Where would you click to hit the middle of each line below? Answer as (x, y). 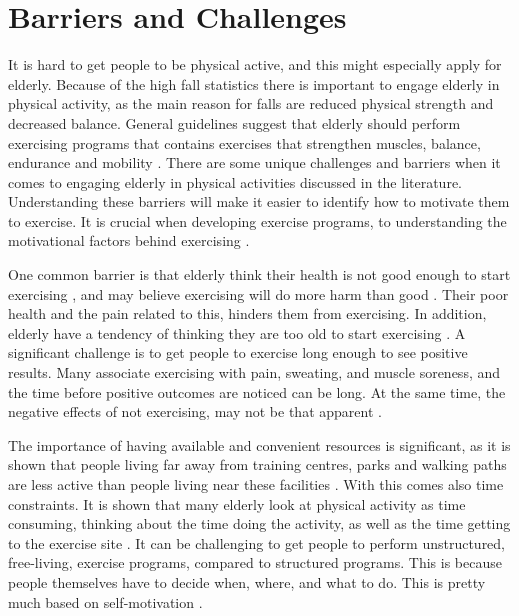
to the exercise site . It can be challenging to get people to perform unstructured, (257, 542)
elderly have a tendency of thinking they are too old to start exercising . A (237, 332)
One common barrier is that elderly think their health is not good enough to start (259, 274)
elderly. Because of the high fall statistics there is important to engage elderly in (254, 83)
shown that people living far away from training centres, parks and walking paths (257, 464)
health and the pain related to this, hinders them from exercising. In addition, (247, 313)
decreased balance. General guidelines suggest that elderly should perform (234, 122)
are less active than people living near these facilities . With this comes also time (256, 484)
